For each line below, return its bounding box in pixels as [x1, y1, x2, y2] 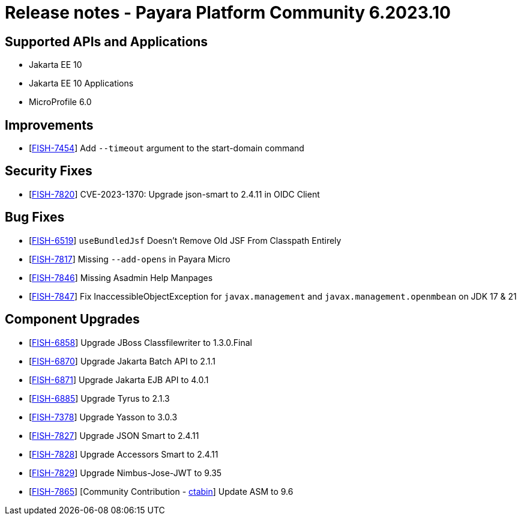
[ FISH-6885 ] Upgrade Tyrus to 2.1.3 [29, 393, 170, 404]
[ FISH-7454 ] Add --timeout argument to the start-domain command [29, 143, 304, 154]
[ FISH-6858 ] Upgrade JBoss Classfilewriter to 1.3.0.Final [29, 337, 252, 348]
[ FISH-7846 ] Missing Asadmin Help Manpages [29, 272, 213, 283]
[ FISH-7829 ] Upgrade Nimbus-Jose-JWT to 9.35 [29, 467, 222, 478]
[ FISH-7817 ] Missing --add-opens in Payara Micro [29, 253, 230, 264]
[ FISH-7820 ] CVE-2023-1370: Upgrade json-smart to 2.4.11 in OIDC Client [29, 189, 320, 199]
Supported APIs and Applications [5, 34, 208, 49]
